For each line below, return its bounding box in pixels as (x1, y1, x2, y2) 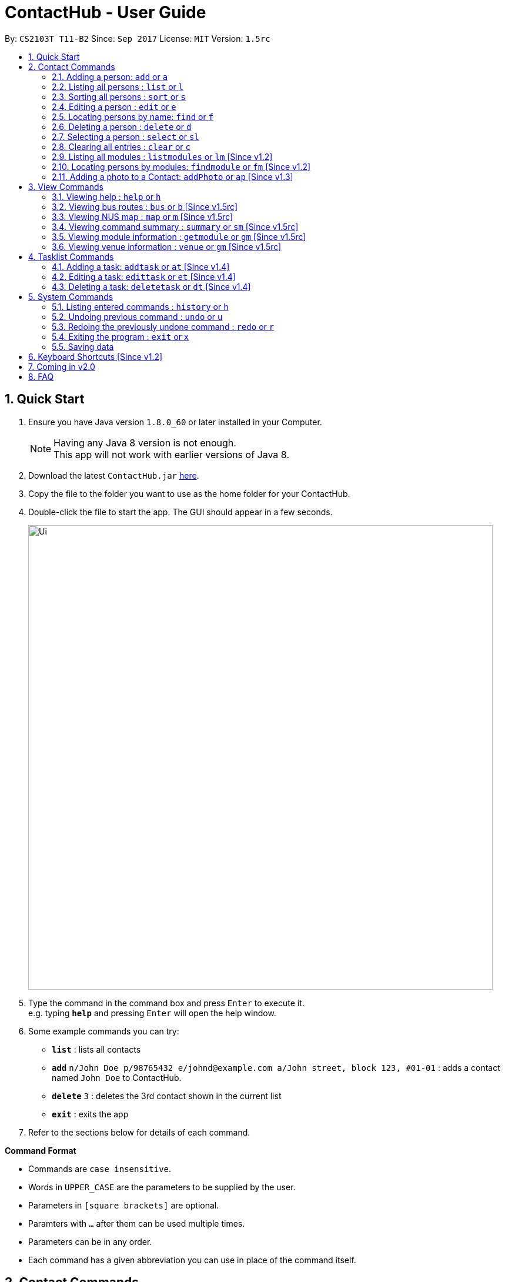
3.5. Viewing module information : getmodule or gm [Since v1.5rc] (52, 231, 306, 242)
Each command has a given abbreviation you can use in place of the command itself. (28, 1254, 356, 1265)
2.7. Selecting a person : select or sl (52, 131, 199, 142)
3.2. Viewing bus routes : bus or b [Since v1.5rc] (52, 201, 238, 212)
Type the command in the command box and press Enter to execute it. (28, 997, 305, 1008)
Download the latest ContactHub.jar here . (28, 470, 199, 480)
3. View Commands (28, 181, 103, 192)
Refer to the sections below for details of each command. (28, 1127, 250, 1137)
